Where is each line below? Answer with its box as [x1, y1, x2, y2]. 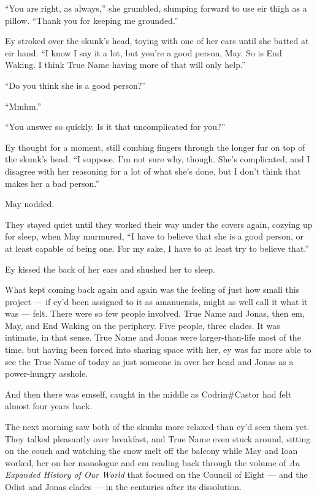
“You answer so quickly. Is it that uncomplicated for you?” [5, 120, 226, 133]
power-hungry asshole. [5, 367, 88, 380]
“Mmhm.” [5, 99, 42, 112]
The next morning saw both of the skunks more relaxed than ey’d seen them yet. [5, 420, 310, 433]
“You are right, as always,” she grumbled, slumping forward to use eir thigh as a [5, 2, 307, 14]
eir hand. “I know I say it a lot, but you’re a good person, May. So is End [5, 46, 282, 59]
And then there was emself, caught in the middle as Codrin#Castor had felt [5, 387, 292, 400]
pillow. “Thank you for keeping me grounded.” [5, 13, 178, 26]
